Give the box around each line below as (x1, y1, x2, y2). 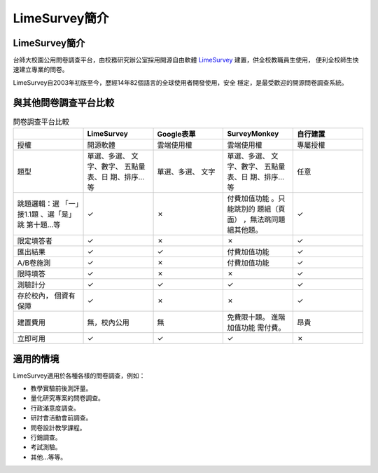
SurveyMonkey (227, 129, 279, 139)
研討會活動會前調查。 (30, 413, 92, 422)
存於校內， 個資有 (17, 291, 76, 301)
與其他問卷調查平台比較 (13, 97, 115, 109)
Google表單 (157, 130, 196, 139)
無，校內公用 (87, 317, 129, 327)
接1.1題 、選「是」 (17, 210, 76, 219)
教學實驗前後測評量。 (30, 384, 92, 392)
